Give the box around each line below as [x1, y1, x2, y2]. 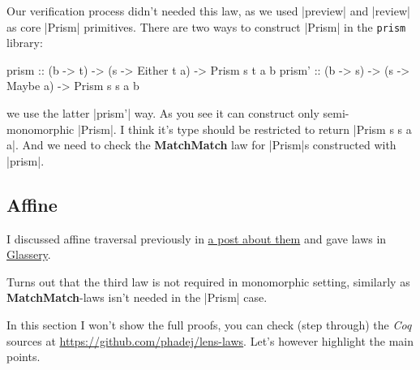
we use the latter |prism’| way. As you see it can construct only [6, 105, 319, 122]
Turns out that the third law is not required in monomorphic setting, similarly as [6, 273, 410, 290]
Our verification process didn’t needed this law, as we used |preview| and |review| [6, 2, 410, 19]
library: [6, 34, 43, 51]
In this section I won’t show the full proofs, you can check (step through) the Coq [6, 316, 412, 333]
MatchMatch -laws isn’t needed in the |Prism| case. [6, 289, 268, 306]
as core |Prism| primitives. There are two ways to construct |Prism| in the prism [6, 18, 406, 35]
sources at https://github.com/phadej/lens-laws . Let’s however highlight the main [6, 332, 414, 349]
